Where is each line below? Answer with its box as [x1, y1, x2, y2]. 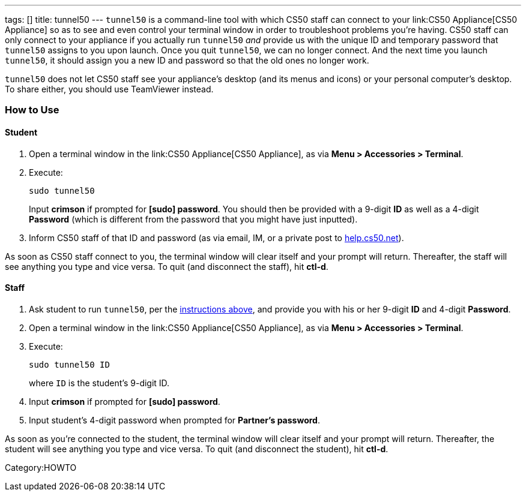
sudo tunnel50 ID [29, 359, 110, 369]
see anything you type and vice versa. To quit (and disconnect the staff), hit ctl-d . [5, 261, 328, 272]
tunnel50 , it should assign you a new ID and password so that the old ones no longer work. [5, 55, 369, 65]
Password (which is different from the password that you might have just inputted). [29, 214, 358, 224]
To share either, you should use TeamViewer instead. [5, 84, 214, 94]
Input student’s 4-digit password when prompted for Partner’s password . [29, 414, 320, 425]
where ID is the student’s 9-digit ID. [29, 377, 170, 388]
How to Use [5, 104, 59, 116]
